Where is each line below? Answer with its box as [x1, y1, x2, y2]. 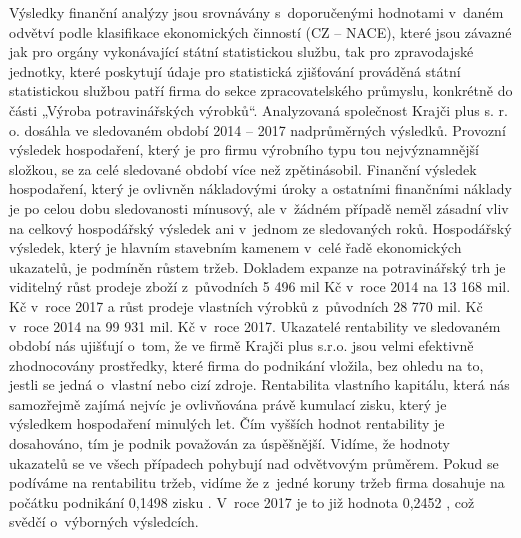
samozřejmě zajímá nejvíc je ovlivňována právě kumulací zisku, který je [9, 393, 447, 414]
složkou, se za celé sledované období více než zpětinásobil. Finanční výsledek [9, 158, 477, 179]
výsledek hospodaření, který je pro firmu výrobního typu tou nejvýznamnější [9, 139, 479, 160]
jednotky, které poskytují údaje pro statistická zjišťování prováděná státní [9, 60, 461, 81]
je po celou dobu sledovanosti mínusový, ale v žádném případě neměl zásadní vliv [9, 197, 509, 218]
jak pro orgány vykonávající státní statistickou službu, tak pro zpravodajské [9, 41, 474, 62]
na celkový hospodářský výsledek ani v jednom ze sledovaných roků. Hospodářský [9, 217, 512, 238]
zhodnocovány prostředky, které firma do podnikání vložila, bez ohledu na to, [9, 354, 484, 375]
